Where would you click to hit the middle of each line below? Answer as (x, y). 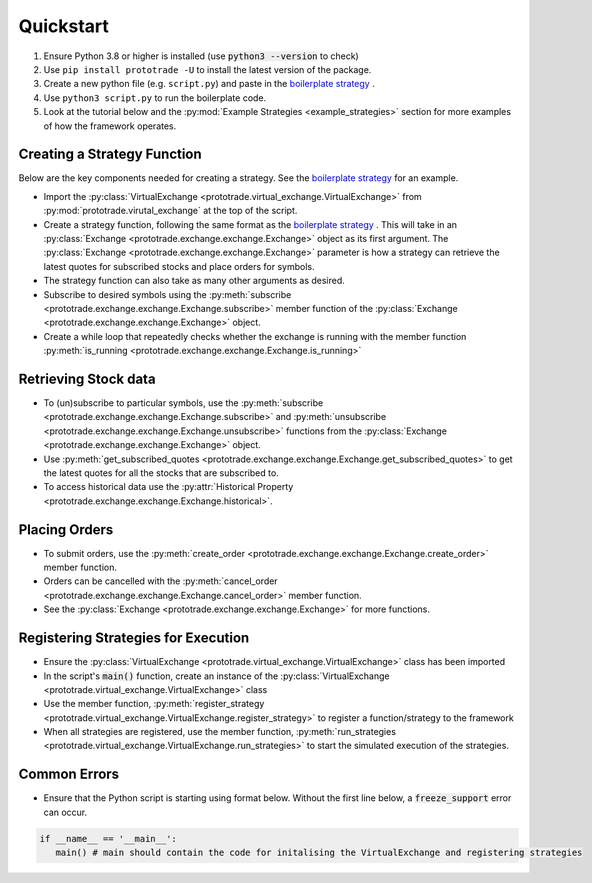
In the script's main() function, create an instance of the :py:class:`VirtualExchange (216, 676)
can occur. (65, 812)
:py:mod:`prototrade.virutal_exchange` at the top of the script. (170, 211)
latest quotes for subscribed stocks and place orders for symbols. (179, 266)
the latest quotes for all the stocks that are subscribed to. (161, 472)
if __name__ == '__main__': (108, 838)
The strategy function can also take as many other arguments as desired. (194, 281)
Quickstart (64, 26)
